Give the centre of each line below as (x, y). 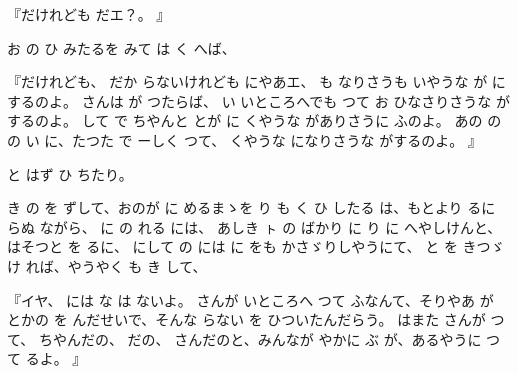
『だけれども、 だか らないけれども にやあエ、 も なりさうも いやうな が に (256, 81)
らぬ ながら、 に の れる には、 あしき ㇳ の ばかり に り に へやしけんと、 (254, 226)
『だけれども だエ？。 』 (89, 14)
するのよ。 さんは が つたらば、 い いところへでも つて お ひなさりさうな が (258, 100)
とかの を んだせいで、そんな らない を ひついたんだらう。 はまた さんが (246, 319)
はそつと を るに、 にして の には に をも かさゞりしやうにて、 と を (232, 246)
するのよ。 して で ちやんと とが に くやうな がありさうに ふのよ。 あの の (254, 120)
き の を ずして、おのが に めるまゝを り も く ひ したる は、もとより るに (251, 207)
